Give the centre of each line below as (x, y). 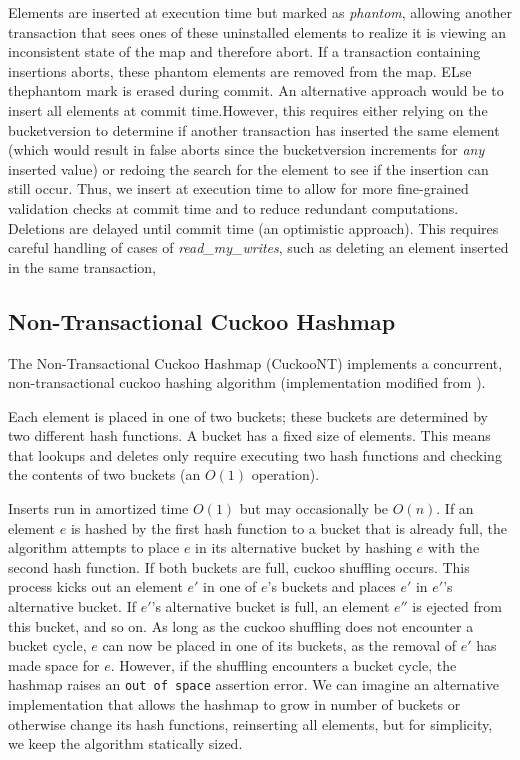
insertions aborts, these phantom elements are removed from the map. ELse (240, 70)
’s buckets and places (331, 586)
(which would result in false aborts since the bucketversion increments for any (246, 149)
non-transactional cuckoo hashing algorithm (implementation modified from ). (247, 382)
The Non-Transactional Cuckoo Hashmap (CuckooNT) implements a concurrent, (255, 362)
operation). (285, 474)
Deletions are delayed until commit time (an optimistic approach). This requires (253, 227)
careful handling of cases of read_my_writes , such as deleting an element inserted (258, 247)
